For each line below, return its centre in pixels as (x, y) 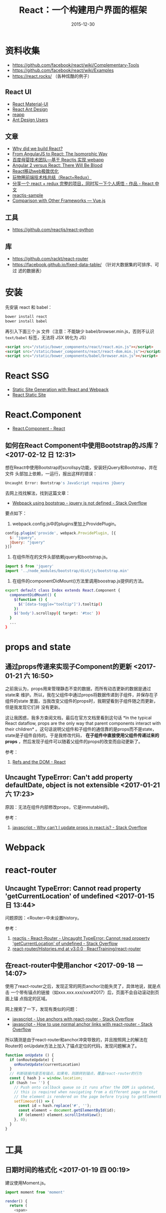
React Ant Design (30, 109)
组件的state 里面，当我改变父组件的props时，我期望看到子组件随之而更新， (82, 701)
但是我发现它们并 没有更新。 (34, 707)
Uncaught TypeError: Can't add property (69, 777)
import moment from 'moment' (35, 1192)
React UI (18, 92)
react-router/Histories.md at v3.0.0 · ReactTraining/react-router (77, 949)
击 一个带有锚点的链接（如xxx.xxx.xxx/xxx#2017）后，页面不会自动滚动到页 (82, 992)
